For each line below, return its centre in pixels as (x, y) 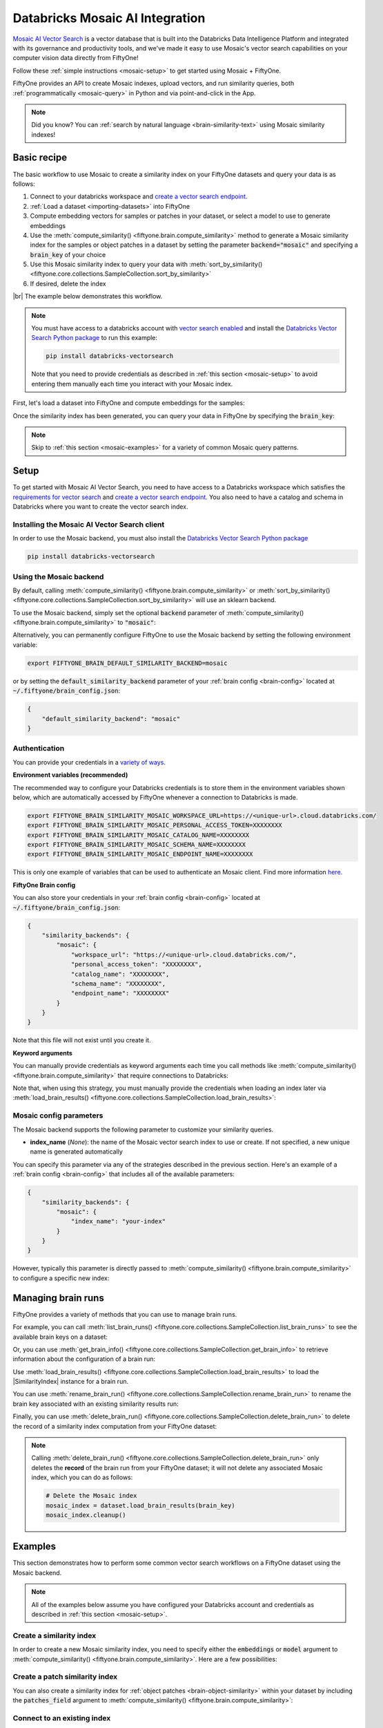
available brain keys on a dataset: (60, 1337)
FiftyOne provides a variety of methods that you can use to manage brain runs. (125, 1314)
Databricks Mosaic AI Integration (109, 18)
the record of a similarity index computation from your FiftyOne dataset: (115, 1426)
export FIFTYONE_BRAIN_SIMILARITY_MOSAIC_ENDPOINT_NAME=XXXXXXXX (140, 854)
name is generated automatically (77, 1152)
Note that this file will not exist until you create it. (82, 1040)
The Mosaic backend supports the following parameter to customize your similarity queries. (143, 1129)
